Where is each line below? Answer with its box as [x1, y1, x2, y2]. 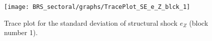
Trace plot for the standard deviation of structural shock [4, 17, 177, 28]
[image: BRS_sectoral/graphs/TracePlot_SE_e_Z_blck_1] [4, 3, 190, 10]
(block [189, 17, 208, 28]
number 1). [4, 27, 38, 38]
